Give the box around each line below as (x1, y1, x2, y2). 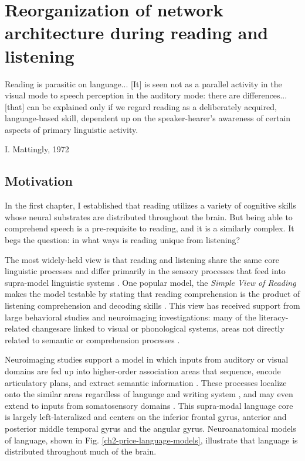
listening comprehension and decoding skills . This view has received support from (5, 299, 300, 312)
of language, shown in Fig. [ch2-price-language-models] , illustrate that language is (5, 433, 298, 446)
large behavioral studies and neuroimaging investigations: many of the (5, 310, 256, 323)
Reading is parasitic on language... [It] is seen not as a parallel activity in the (5, 77, 282, 90)
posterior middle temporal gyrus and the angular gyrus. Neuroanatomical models (5, 422, 296, 434)
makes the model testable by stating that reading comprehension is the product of (5, 288, 300, 300)
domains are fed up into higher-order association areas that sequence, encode (5, 364, 281, 377)
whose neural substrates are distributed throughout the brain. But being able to (5, 210, 293, 223)
